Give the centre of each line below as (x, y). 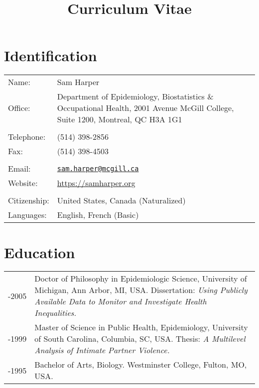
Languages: (27, 215)
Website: (23, 183)
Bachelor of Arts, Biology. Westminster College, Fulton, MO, (141, 365)
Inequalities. (56, 313)
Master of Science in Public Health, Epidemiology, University (141, 327)
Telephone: (27, 137)
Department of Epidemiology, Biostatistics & (135, 97)
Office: (19, 108)
